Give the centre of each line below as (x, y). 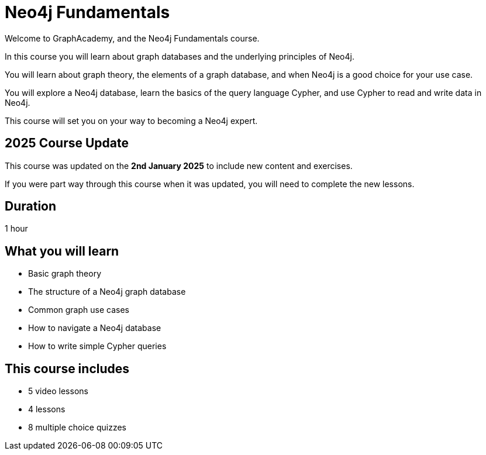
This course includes (67, 368)
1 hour (16, 229)
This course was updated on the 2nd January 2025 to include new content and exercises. (179, 166)
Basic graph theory (65, 274)
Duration (31, 206)
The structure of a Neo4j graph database (107, 292)
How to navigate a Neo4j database (95, 328)
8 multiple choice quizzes (77, 428)
